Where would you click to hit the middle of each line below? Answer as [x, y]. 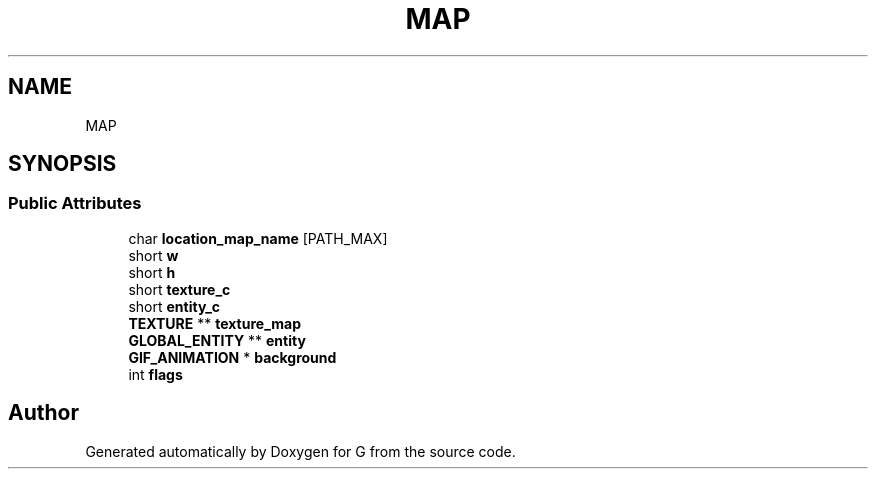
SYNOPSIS [62, 164]
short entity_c [174, 306]
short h [152, 272]
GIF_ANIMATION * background [232, 357]
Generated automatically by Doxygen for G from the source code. [300, 451]
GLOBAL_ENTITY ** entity [217, 340]
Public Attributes [75, 203]
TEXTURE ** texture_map [214, 323]
